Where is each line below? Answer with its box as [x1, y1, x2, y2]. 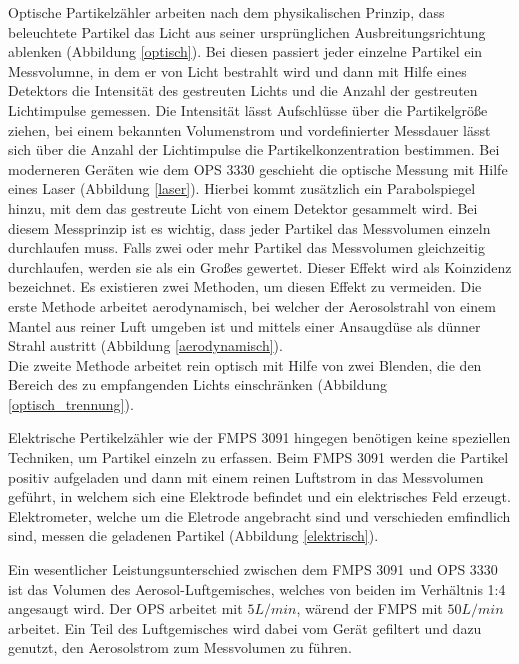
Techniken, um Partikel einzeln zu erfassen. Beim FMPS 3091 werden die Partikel [8, 447, 509, 468]
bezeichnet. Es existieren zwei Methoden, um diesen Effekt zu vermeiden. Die [8, 276, 482, 297]
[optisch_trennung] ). [8, 393, 134, 414]
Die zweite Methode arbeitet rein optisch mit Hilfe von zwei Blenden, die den [8, 354, 482, 375]
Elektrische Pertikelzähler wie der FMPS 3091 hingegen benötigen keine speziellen [8, 427, 511, 448]
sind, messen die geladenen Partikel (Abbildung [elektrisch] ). [8, 525, 379, 546]
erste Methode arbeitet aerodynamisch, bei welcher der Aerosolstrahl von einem [8, 295, 496, 316]
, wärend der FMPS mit [296, 598, 443, 619]
